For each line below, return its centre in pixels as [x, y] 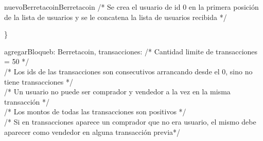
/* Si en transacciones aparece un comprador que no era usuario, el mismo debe [130, 121]
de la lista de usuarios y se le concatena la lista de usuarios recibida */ [116, 17]
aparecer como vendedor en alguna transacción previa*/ [92, 132]
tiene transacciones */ [39, 81]
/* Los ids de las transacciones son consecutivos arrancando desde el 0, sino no [128, 71]
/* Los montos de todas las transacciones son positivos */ [95, 112]
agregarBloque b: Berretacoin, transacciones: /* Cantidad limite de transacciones [131, 51]
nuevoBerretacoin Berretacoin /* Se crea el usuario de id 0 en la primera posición [131, 7]
